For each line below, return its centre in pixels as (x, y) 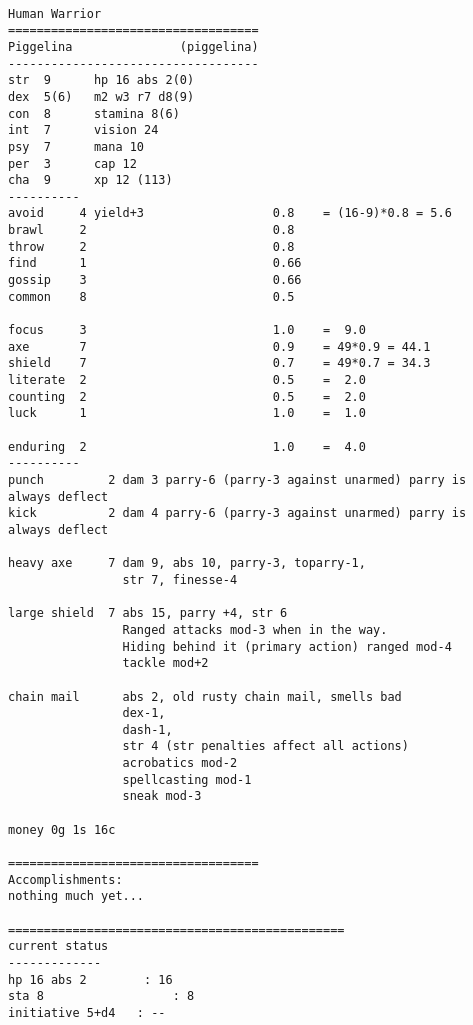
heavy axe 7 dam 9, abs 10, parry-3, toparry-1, (187, 563)
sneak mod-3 (162, 796)
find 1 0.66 (155, 263)
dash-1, (147, 729)
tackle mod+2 (165, 663)
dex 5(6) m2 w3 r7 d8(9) (101, 96)
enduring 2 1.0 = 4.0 (187, 446)
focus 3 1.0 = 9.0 (187, 330)
